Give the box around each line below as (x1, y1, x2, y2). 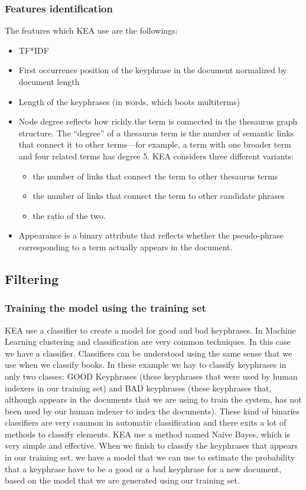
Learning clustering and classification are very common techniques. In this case (5, 335, 291, 348)
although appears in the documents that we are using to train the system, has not (5, 393, 302, 406)
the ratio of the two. (32, 209, 106, 221)
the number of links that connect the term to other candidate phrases (32, 190, 285, 202)
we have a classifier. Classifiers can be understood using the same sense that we (5, 347, 292, 359)
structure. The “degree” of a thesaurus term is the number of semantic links (18, 126, 294, 139)
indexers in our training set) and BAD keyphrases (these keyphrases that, (5, 381, 272, 394)
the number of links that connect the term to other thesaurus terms (32, 169, 278, 182)
